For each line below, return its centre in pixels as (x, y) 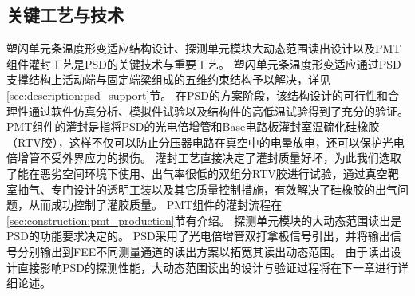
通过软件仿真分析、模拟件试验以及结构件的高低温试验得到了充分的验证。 (218, 111)
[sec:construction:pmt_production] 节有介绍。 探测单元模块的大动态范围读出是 (204, 220)
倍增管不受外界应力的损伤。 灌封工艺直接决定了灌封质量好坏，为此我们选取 (204, 158)
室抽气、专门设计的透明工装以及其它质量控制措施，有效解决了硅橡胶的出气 (202, 189)
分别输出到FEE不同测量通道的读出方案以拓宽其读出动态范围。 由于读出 (204, 251)
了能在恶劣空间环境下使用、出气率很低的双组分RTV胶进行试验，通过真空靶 (203, 173)
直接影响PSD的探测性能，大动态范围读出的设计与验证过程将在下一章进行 (207, 267)
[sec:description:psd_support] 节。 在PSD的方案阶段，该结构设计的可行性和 (197, 95)
